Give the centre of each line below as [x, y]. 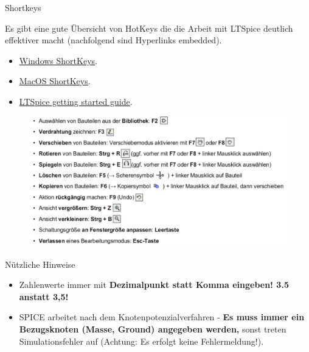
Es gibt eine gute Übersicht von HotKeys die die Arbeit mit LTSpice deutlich [149, 28]
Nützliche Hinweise [40, 264]
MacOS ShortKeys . [55, 81]
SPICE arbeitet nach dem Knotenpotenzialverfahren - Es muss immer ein [162, 317]
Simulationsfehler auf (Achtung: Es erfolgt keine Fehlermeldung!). [141, 341]
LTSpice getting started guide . [76, 101]
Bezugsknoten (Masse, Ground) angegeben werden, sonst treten [153, 329]
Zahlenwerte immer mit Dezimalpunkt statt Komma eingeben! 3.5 [154, 285]
